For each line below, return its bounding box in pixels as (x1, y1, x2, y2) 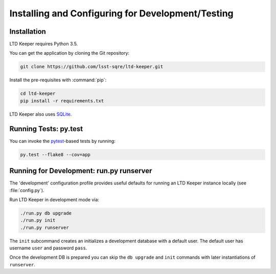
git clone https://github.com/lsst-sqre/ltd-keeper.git (20, 64, 164, 70)
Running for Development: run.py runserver (9, 166, 152, 175)
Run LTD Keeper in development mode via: (9, 196, 100, 202)
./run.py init (20, 218, 56, 223)
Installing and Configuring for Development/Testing (9, 8, 234, 19)
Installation (9, 27, 46, 36)
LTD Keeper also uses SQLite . (9, 111, 72, 117)
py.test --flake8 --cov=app (20, 152, 90, 157)
